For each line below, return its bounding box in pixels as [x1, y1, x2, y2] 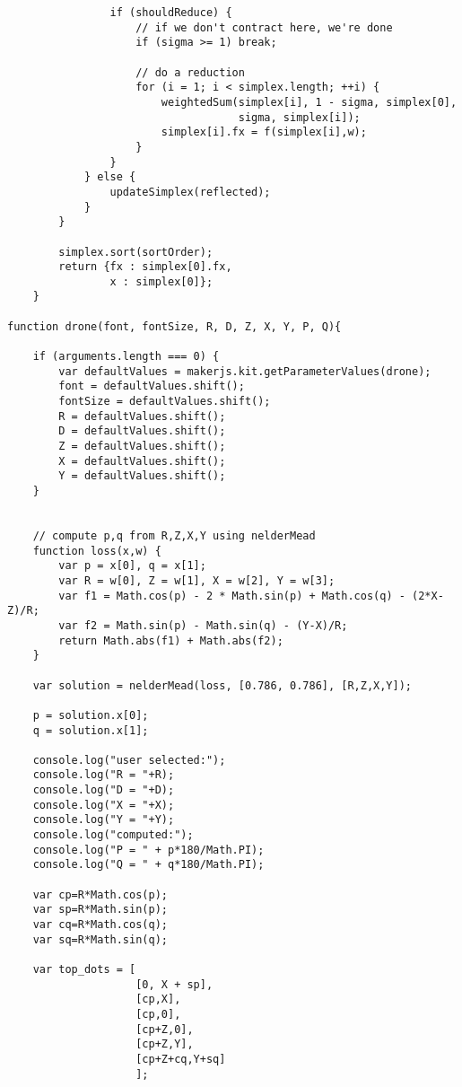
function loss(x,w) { [32, 544, 161, 557]
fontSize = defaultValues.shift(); [58, 395, 271, 408]
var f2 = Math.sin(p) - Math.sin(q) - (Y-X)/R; [58, 618, 348, 632]
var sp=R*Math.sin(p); [32, 903, 168, 916]
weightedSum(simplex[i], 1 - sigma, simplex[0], [161, 95, 458, 109]
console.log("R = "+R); [32, 768, 175, 782]
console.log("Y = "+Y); [32, 813, 175, 827]
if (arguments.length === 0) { [32, 350, 220, 364]
